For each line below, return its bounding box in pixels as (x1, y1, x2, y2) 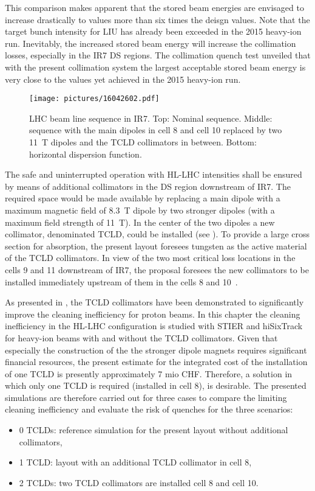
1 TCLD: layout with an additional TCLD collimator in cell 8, (19, 456, 252, 468)
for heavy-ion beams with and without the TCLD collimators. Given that (5, 331, 278, 344)
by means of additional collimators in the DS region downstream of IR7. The (5, 179, 291, 192)
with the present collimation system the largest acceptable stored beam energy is (5, 60, 306, 73)
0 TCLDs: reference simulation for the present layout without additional (19, 423, 288, 436)
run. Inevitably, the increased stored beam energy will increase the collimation (5, 37, 296, 49)
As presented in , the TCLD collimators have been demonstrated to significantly (5, 296, 304, 308)
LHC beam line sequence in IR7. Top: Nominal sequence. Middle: (29, 111, 273, 124)
